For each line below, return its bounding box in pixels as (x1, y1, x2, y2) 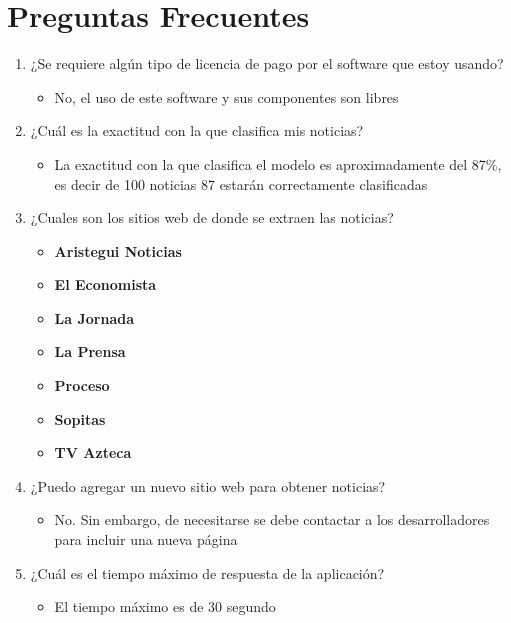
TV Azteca (54, 442, 132, 463)
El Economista (54, 274, 157, 295)
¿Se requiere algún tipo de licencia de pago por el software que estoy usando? (30, 53, 504, 74)
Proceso (54, 375, 110, 396)
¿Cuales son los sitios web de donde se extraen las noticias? (30, 207, 394, 228)
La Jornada (54, 307, 135, 328)
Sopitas (54, 408, 106, 429)
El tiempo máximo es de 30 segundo (54, 596, 276, 617)
